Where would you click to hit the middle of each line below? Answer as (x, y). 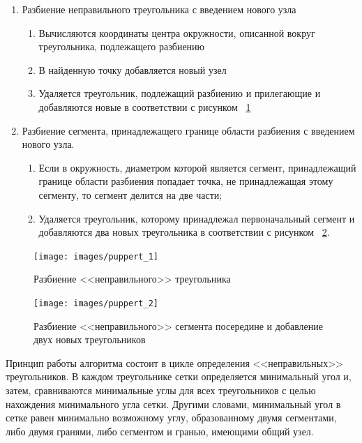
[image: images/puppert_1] (96, 256)
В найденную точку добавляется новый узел (133, 69)
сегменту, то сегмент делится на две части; (130, 194)
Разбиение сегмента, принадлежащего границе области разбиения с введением (188, 130)
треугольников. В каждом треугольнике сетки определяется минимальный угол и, (179, 376)
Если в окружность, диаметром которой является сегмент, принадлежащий (197, 167)
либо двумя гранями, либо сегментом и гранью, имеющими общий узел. (160, 431)
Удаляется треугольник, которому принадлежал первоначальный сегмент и (197, 218)
